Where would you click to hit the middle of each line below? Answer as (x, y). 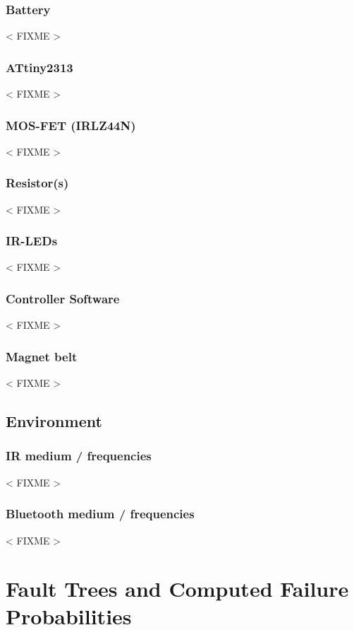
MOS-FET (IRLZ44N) (71, 125)
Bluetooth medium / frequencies (100, 514)
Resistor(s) (37, 183)
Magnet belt (42, 356)
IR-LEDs (32, 241)
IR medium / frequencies (79, 456)
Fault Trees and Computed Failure (177, 589)
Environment (54, 421)
